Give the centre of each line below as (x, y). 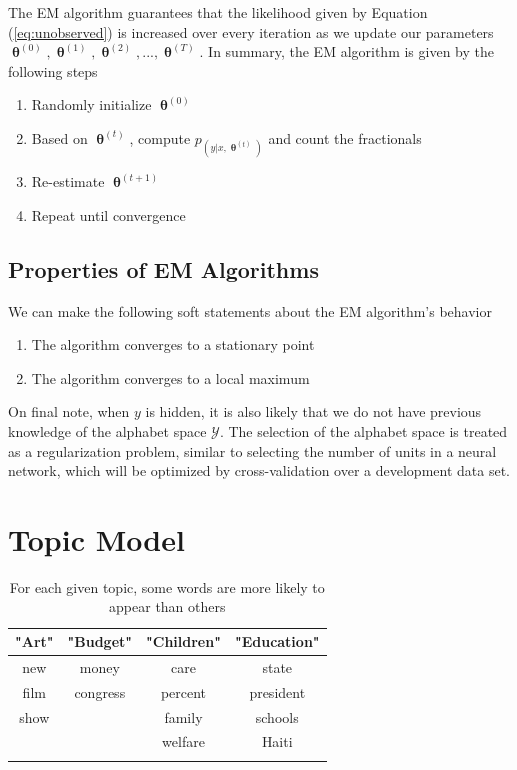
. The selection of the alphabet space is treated (363, 430)
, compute (160, 137)
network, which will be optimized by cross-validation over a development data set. (259, 470)
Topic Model (96, 538)
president (277, 691)
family (183, 716)
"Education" (277, 641)
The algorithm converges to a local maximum (170, 377)
